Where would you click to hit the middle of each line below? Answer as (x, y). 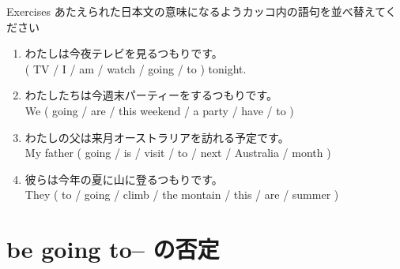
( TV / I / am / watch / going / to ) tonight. (136, 68)
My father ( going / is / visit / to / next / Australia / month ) (178, 153)
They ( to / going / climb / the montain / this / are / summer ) (182, 194)
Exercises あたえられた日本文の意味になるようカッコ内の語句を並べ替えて (196, 11)
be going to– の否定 (113, 249)
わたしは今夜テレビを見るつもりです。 (124, 53)
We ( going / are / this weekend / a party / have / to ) (159, 110)
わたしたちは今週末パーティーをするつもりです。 (151, 95)
